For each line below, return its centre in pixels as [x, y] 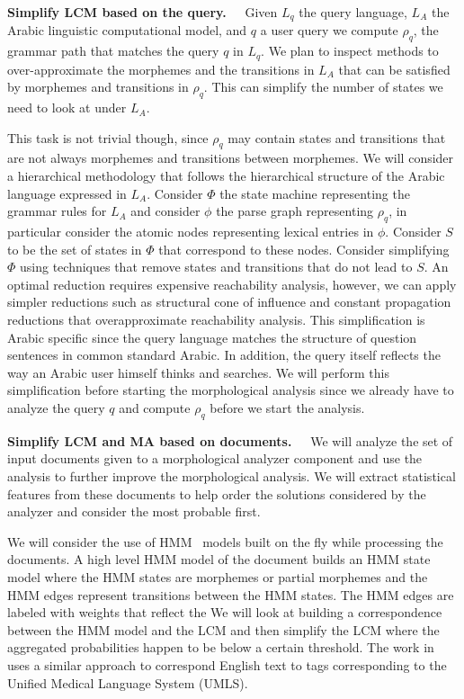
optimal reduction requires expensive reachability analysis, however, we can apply [232, 284]
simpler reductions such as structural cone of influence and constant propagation [229, 302]
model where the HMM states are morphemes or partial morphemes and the [218, 576]
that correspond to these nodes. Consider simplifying [304, 249]
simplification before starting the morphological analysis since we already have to [231, 390]
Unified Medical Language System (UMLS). [128, 682]
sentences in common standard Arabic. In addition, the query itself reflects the [224, 355]
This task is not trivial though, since [108, 137]
